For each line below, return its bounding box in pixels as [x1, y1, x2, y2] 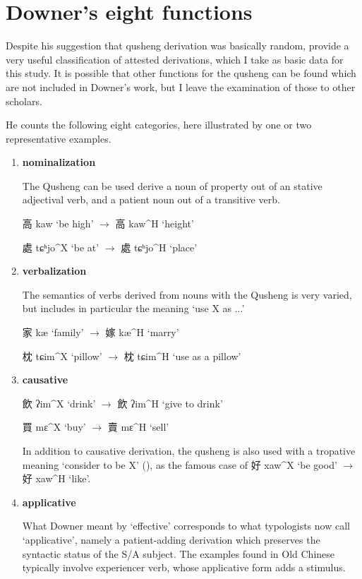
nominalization [22, 155, 96, 169]
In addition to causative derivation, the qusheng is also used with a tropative [22, 443, 356, 458]
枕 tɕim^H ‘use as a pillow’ [123, 348, 241, 363]
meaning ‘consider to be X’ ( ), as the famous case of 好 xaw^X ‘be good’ [22, 457, 337, 472]
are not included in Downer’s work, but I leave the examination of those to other [6, 79, 356, 94]
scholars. [6, 93, 42, 108]
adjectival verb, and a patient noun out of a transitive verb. [22, 192, 280, 207]
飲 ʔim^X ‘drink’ [22, 395, 96, 410]
